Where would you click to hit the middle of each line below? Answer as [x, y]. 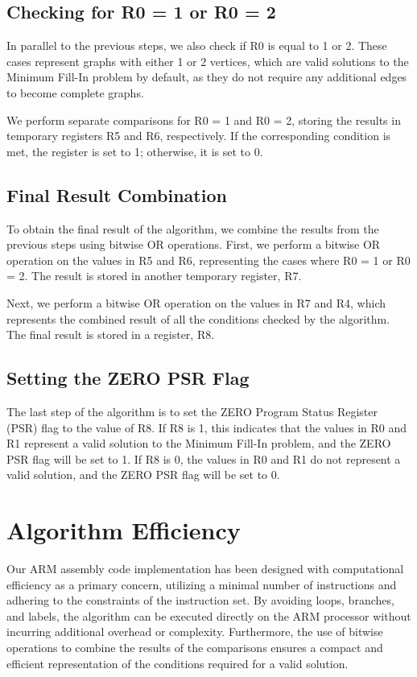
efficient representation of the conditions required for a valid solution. [178, 663]
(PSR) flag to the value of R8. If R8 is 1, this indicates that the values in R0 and [207, 427]
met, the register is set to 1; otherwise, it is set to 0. [135, 151]
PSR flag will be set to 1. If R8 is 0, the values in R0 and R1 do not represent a [204, 458]
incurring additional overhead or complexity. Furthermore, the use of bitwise [195, 632]
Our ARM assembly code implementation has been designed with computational [205, 569]
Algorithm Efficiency [124, 530]
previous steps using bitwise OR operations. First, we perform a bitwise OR [194, 244]
